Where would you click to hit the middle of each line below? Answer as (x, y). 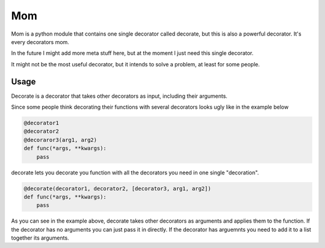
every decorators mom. (40, 42)
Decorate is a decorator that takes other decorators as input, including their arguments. (119, 96)
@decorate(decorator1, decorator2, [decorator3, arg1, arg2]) (117, 188)
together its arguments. (40, 238)
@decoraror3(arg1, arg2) (60, 140)
